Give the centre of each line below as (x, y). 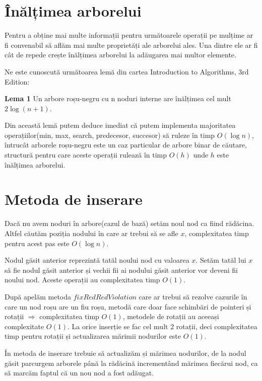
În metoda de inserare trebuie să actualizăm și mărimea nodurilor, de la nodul (125, 353)
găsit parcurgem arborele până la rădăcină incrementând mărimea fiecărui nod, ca (131, 363)
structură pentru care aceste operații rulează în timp (86, 155)
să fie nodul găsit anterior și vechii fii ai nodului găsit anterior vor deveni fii (121, 270)
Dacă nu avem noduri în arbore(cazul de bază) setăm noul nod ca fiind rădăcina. (129, 223)
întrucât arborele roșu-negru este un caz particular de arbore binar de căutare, (126, 145)
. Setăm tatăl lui (221, 260)
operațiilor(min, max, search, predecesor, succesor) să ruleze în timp (110, 135)
